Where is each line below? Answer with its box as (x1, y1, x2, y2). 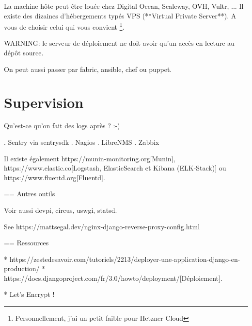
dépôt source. (4, 48, 44, 58)
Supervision (4, 92, 84, 112)
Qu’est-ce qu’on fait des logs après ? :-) (4, 120, 120, 131)
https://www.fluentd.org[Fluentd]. (4, 172, 105, 182)
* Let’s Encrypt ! (4, 289, 55, 299)
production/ (4, 263, 40, 274)
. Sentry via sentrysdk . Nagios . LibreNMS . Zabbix (4, 137, 159, 147)
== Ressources (4, 238, 49, 248)
